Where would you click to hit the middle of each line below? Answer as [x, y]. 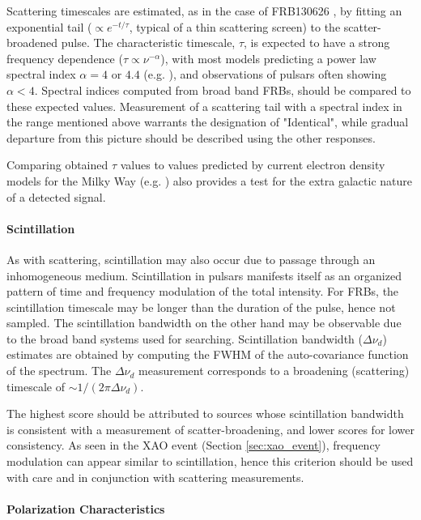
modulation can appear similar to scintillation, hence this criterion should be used [210, 461]
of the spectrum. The [59, 371]
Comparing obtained [57, 165]
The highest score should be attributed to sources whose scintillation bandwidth [205, 413]
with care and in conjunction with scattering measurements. [155, 477]
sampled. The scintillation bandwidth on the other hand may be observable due [204, 323]
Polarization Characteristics [86, 508]
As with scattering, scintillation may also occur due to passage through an [191, 259]
